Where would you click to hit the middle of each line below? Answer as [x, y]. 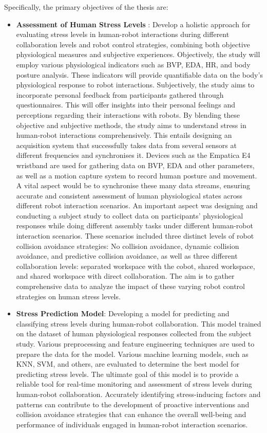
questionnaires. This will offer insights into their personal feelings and [126, 105]
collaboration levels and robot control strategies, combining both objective [133, 44]
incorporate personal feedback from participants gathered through [120, 94]
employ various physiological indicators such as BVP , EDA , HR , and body [133, 64]
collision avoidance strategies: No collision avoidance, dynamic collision [128, 246]
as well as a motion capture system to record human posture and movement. [137, 175]
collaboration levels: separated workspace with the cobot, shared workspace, [136, 266]
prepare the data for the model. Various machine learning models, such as [132, 354]
